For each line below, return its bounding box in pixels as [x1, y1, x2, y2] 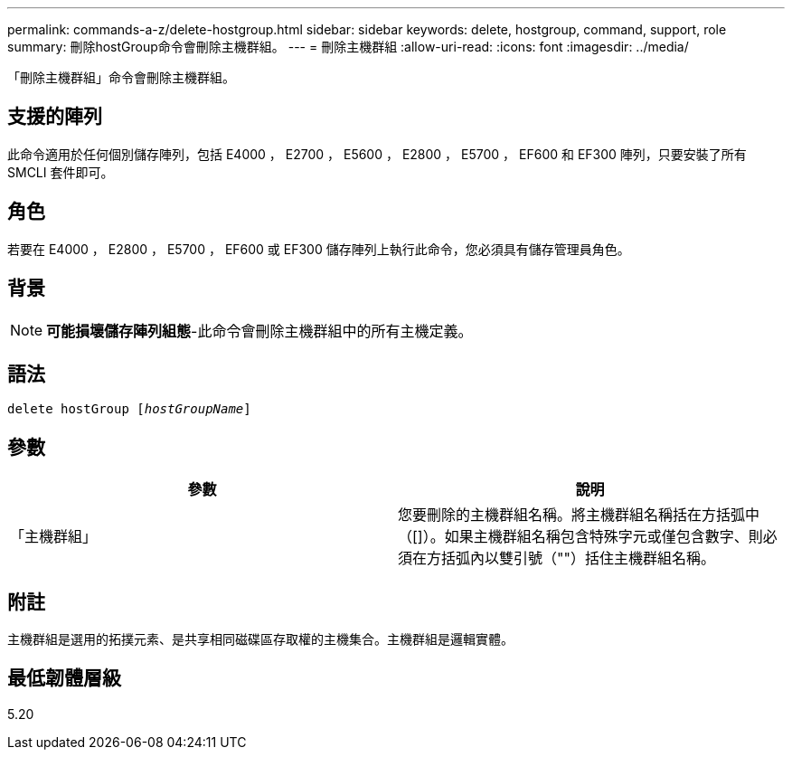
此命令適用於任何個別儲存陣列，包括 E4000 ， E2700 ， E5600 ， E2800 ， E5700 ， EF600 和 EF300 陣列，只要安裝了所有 [7, 146, 747, 162]
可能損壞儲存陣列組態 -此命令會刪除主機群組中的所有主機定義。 [46, 321, 473, 340]
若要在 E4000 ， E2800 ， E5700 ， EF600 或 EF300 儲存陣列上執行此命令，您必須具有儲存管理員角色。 [7, 241, 630, 257]
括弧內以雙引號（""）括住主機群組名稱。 [441, 549, 715, 568]
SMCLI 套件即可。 [7, 164, 114, 180]
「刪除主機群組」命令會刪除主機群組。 [7, 70, 235, 85]
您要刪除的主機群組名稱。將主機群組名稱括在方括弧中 [398, 506, 760, 525]
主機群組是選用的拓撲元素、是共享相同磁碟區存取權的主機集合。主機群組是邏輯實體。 [7, 631, 514, 648]
